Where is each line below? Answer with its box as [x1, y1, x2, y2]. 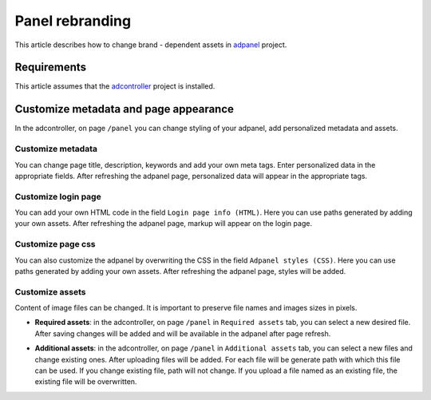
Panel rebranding [14, 12, 132, 30]
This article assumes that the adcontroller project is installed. [14, 81, 215, 91]
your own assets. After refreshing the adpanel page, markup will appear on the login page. [14, 219, 313, 228]
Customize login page [14, 191, 101, 202]
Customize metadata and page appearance [14, 102, 235, 116]
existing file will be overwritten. [34, 377, 137, 386]
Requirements [14, 61, 87, 74]
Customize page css [14, 239, 96, 250]
